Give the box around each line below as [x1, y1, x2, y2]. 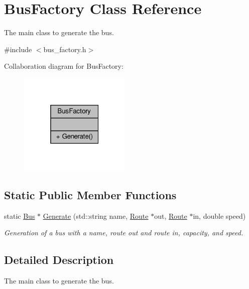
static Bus [4, 210, 35, 221]
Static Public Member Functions [4, 187, 177, 202]
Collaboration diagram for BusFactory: [4, 61, 123, 71]
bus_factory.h [43, 44, 86, 54]
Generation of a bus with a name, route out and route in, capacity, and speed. [4, 227, 243, 238]
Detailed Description [4, 252, 114, 267]
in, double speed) [193, 210, 246, 221]
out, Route [154, 210, 187, 221]
